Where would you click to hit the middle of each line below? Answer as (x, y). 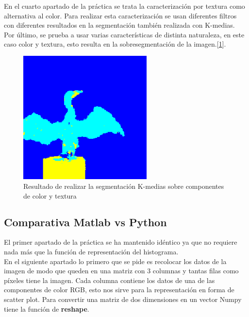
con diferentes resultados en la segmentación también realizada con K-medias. (119, 25)
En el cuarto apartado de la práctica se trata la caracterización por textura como (124, 6)
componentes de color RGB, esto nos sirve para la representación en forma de (119, 290)
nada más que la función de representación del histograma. (91, 251)
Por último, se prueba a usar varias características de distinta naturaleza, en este (124, 34)
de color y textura (50, 195)
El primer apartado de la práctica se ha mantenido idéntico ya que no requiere (121, 242)
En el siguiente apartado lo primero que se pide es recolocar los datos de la (115, 261)
